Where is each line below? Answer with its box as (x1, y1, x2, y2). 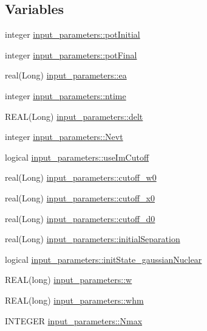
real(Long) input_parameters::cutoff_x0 (5, 191, 155, 204)
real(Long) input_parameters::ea (5, 69, 127, 82)
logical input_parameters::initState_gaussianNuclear (5, 253, 202, 265)
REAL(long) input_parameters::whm (5, 293, 144, 306)
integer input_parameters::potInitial (5, 28, 140, 41)
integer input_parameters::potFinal (5, 48, 137, 61)
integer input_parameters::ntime (5, 89, 126, 102)
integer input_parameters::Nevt (5, 130, 123, 143)
